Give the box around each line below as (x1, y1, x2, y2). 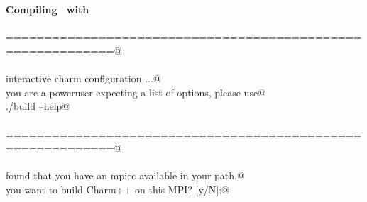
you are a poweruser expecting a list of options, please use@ (6, 84, 266, 99)
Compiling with (6, 2, 89, 17)
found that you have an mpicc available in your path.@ (6, 168, 245, 183)
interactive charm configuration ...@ (6, 71, 161, 86)
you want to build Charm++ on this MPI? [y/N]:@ (6, 181, 229, 196)
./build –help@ (6, 99, 70, 113)
